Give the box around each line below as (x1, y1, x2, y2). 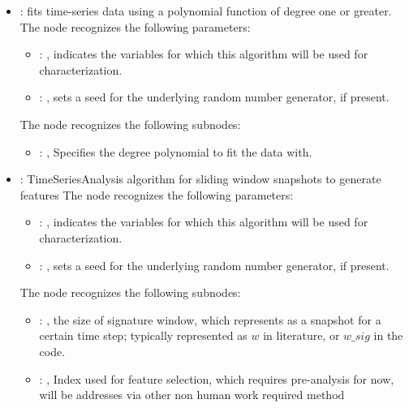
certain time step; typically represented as (39, 327, 248, 344)
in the (373, 327, 403, 344)
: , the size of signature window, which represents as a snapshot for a (39, 311, 381, 328)
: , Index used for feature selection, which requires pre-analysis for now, (39, 370, 394, 387)
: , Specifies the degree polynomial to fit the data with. (39, 143, 312, 160)
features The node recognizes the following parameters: (19, 186, 294, 203)
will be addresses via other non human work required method (39, 386, 345, 403)
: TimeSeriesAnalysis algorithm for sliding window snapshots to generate (19, 170, 381, 187)
